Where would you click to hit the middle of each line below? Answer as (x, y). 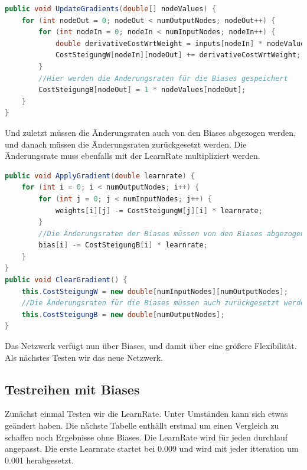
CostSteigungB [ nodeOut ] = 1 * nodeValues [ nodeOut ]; (142, 90)
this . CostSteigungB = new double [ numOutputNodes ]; (123, 314)
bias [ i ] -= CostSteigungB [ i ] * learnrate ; (123, 245)
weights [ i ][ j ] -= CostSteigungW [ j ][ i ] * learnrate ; (159, 210)
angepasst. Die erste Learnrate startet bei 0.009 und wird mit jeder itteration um (152, 448)
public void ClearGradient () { (66, 280)
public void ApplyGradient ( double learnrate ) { (100, 176)
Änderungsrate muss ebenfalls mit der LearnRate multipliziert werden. (133, 156)
